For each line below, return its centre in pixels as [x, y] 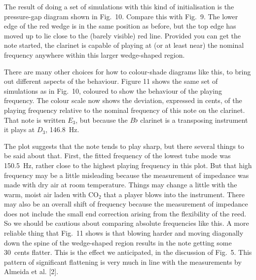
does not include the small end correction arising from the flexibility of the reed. [125, 213]
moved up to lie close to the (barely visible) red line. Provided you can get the [122, 35]
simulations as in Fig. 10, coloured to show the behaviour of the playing [113, 90]
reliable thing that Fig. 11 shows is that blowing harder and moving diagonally [124, 233]
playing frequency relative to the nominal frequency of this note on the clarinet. [125, 110]
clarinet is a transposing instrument [194, 120]
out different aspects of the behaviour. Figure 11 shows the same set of [111, 81]
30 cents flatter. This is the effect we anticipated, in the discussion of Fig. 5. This [128, 252]
